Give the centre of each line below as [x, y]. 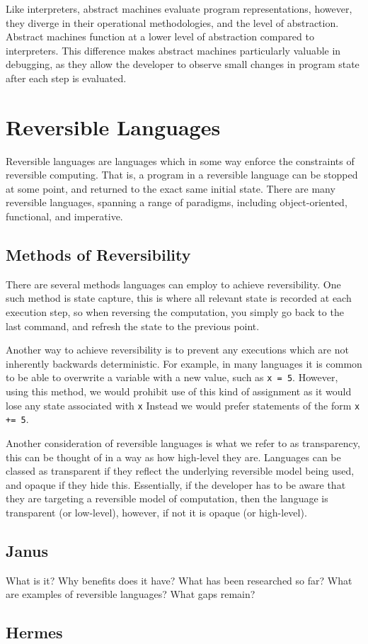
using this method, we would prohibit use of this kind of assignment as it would [179, 391]
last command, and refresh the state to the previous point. [133, 326]
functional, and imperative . [64, 216]
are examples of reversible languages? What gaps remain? [131, 594]
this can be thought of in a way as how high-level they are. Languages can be [173, 457]
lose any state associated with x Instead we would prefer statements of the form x [183, 405]
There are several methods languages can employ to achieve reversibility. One [173, 284]
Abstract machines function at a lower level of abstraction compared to [160, 36]
